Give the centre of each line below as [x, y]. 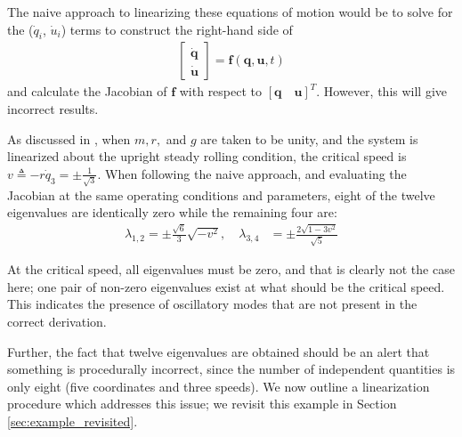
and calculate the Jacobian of [87, 91]
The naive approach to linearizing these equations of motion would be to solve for [230, 12]
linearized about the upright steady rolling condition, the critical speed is [207, 156]
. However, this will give [382, 91]
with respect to [221, 91]
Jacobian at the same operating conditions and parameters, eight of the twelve [221, 194]
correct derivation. [57, 321]
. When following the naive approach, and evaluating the [252, 173]
